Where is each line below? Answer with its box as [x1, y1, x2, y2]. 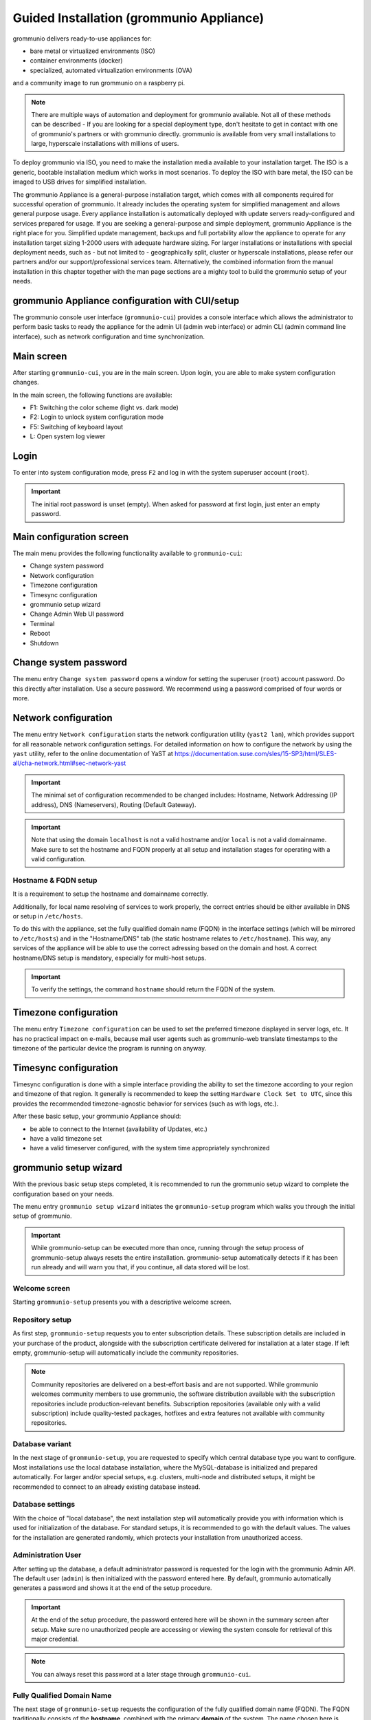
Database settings [12, 1500, 76, 1509]
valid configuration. [31, 855, 86, 863]
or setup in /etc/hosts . [12, 912, 83, 920]
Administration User [12, 1550, 82, 1560]
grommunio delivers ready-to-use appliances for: [12, 34, 153, 43]
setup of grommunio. [12, 1212, 72, 1221]
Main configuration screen [12, 530, 129, 543]
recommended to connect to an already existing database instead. [12, 1483, 201, 1491]
